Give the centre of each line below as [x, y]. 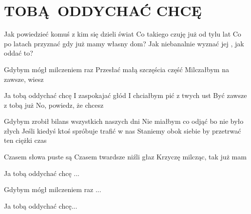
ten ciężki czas [25, 140]
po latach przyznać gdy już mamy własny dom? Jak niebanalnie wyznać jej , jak [124, 43]
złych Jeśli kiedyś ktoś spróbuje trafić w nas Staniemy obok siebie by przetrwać [123, 130]
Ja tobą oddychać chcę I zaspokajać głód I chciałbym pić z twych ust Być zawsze [125, 95]
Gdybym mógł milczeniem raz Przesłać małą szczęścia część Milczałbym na [116, 69]
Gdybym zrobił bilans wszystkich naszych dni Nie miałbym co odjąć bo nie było [124, 121]
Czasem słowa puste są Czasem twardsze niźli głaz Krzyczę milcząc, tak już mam [125, 157]
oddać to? [19, 53]
